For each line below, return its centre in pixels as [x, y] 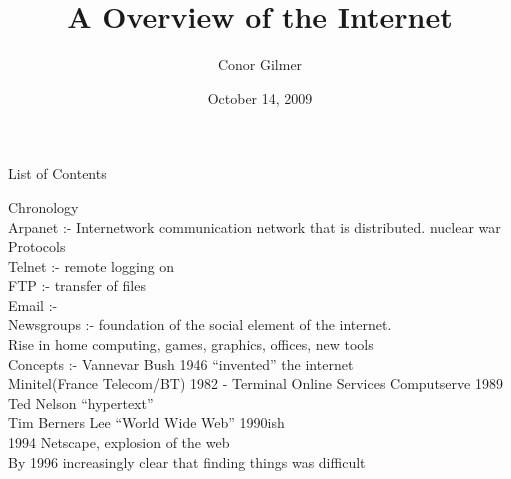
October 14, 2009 [260, 97]
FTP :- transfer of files [77, 285]
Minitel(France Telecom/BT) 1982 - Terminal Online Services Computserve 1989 [255, 383]
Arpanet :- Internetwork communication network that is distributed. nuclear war [254, 226]
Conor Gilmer [260, 64]
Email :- [33, 304]
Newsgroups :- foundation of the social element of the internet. [200, 324]
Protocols [37, 246]
